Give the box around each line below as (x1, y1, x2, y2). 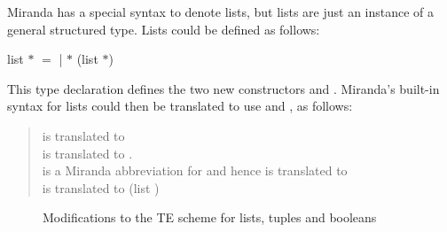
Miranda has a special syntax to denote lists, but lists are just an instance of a (7, 3, 435, 20)
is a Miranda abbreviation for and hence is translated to (42, 161, 348, 180)
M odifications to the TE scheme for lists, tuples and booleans (43, 208, 377, 227)
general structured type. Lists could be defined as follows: (7, 19, 320, 38)
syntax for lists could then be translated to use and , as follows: (7, 97, 353, 115)
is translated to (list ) (42, 178, 160, 197)
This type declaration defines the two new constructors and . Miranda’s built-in (7, 79, 440, 97)
